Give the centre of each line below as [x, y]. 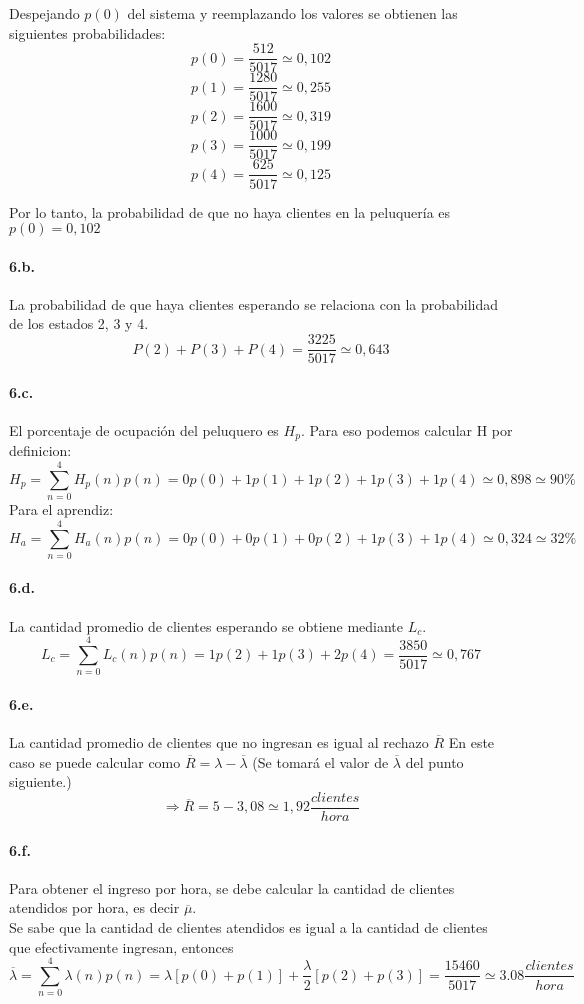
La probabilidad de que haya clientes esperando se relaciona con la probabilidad [254, 303]
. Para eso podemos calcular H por [406, 429]
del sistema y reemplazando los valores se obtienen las [292, 13]
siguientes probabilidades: [87, 32]
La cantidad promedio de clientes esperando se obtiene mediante [206, 625]
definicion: [40, 450]
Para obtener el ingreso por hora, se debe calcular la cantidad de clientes [232, 887]
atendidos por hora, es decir [94, 907]
